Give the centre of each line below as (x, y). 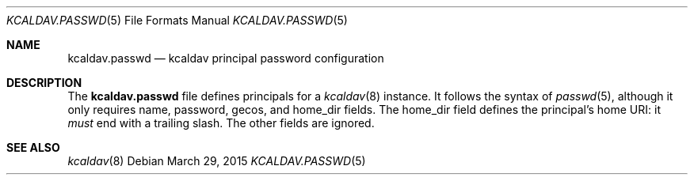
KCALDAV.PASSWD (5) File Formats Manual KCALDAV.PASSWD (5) (177, 20)
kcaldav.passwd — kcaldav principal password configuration (226, 58)
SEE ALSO (33, 147)
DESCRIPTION (44, 83)
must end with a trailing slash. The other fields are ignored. (221, 123)
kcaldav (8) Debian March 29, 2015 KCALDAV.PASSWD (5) (217, 161)
